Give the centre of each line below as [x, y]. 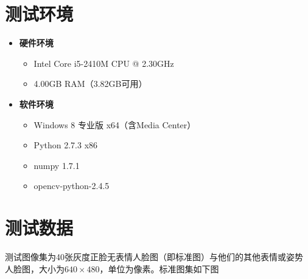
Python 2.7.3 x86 [66, 145]
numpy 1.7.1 [57, 165]
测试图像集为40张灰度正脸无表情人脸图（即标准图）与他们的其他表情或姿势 [154, 257]
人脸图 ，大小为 [35, 268]
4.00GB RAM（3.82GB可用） [90, 84]
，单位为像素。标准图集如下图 [159, 268]
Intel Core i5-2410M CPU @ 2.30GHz [104, 63]
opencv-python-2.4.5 [72, 186]
